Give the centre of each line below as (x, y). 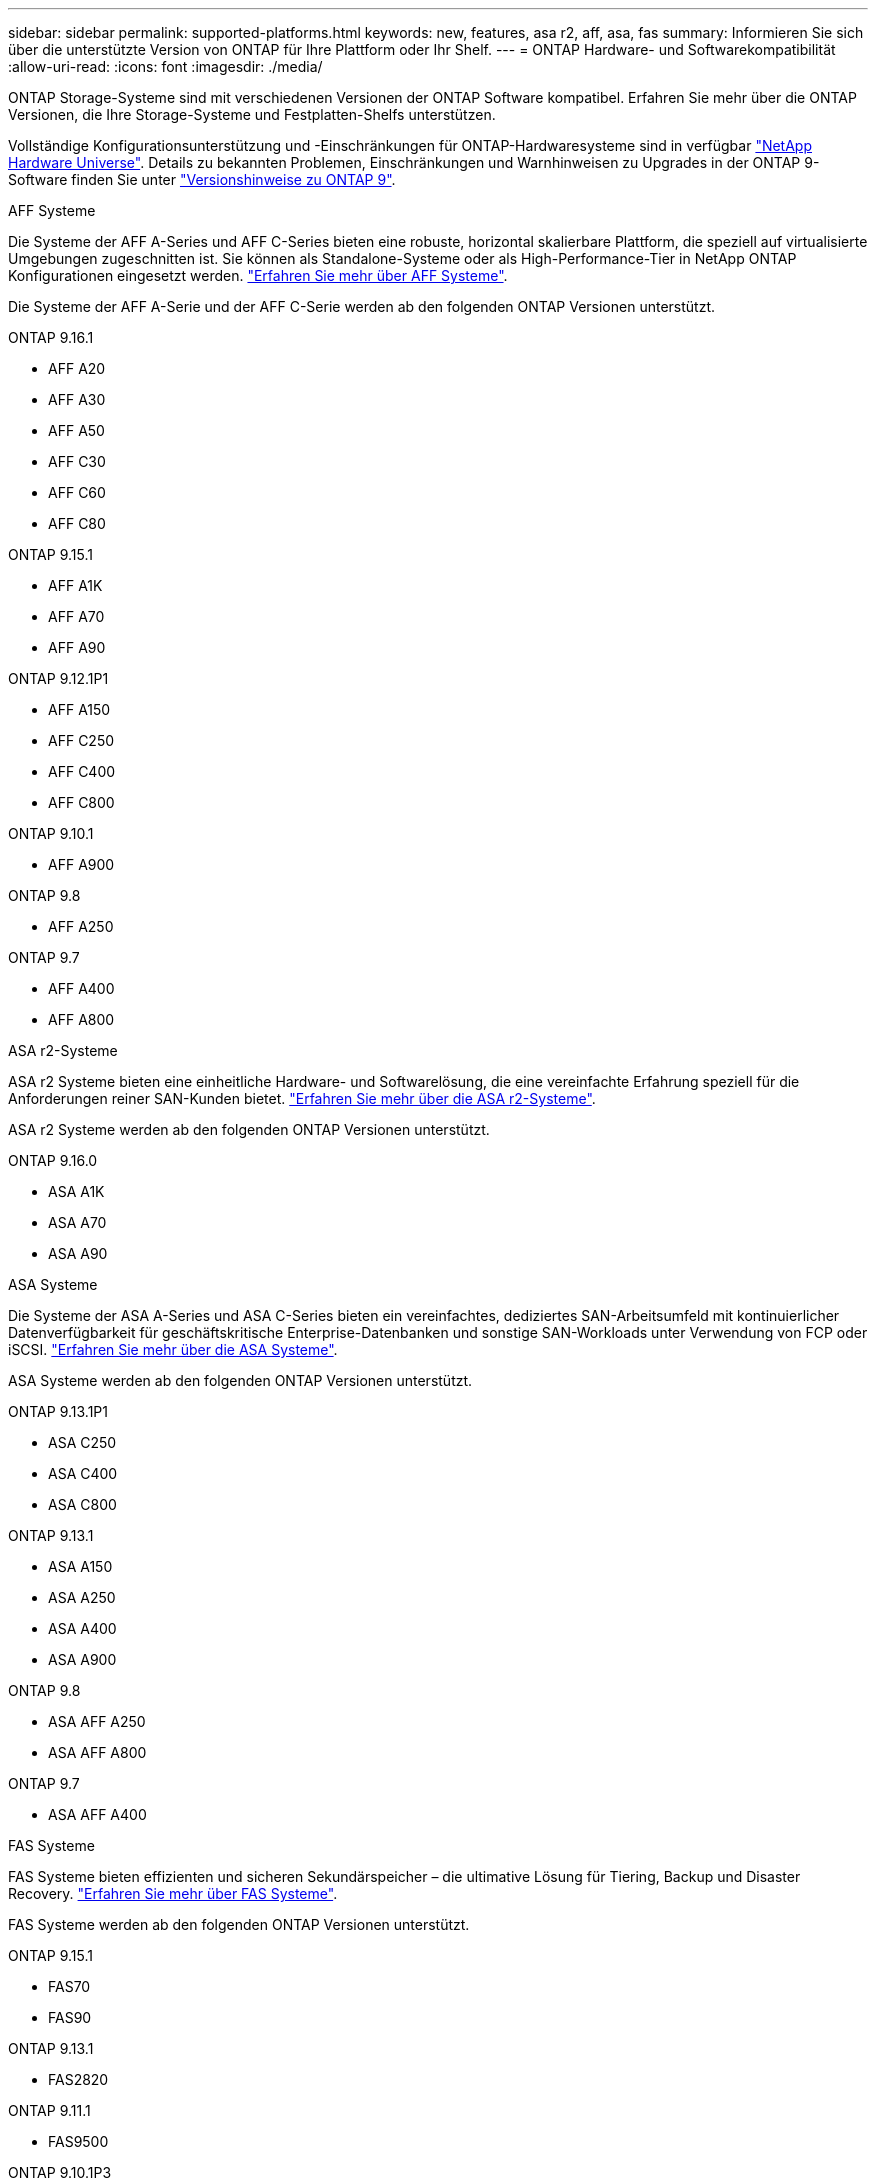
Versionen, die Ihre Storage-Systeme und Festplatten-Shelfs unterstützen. (252, 114)
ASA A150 (80, 1566)
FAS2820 (78, 2079)
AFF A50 (76, 430)
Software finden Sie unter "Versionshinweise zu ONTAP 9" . (202, 179)
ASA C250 (82, 1442)
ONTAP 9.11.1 (49, 2110)
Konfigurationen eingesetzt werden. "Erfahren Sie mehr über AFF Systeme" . (258, 275)
